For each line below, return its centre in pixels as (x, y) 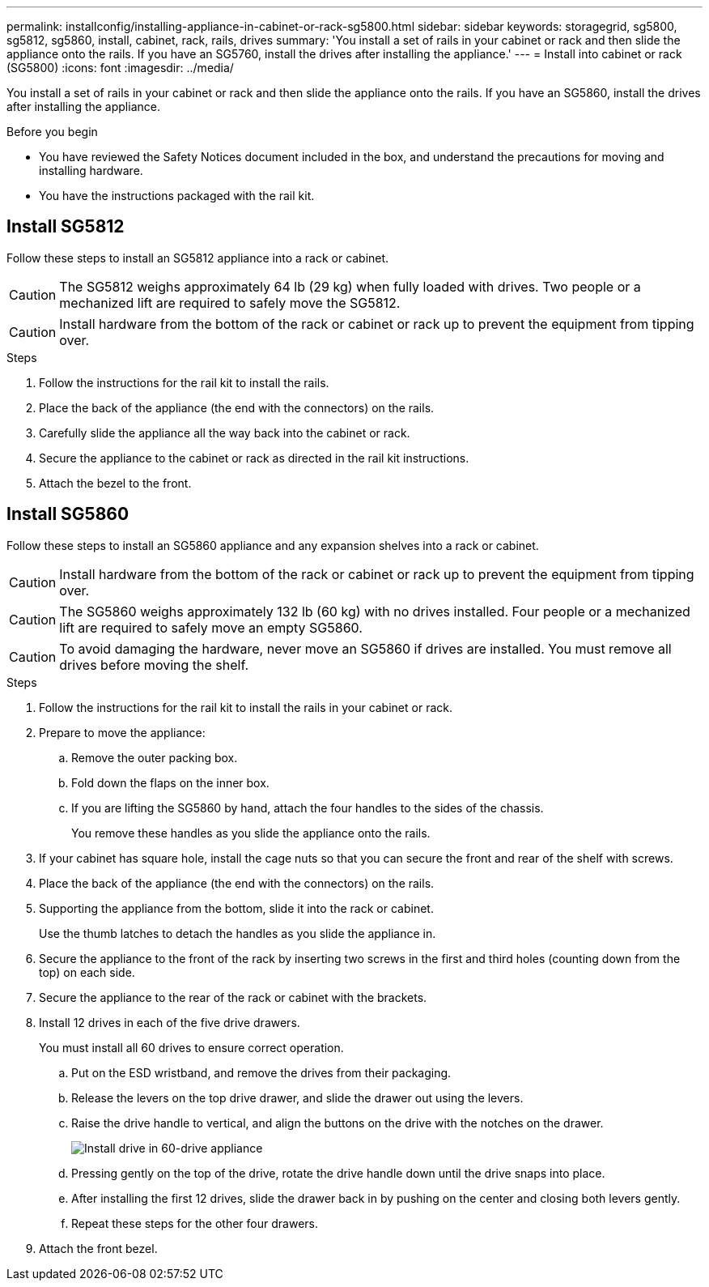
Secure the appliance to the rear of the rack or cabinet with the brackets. (233, 997)
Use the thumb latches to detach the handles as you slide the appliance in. (238, 933)
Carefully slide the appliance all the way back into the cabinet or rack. (225, 433)
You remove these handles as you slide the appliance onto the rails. (251, 833)
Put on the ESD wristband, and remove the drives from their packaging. (261, 1072)
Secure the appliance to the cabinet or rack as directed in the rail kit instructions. (254, 458)
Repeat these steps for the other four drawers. (195, 1223)
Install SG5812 (66, 227)
